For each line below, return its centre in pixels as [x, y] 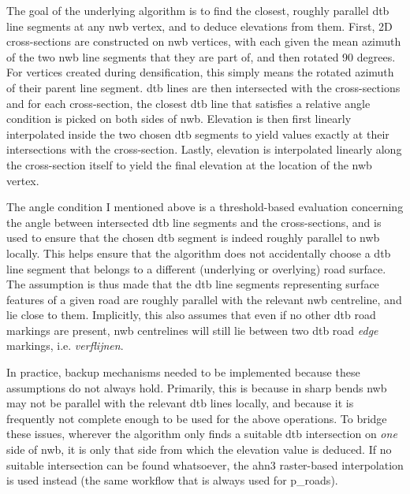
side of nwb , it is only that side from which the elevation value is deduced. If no [199, 449]
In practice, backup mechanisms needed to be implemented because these [183, 372]
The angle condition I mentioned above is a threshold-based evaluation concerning [205, 207]
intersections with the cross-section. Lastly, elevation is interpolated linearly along [204, 149]
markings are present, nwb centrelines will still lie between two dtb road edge [192, 330]
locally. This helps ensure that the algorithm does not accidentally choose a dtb [199, 253]
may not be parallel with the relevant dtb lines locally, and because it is [180, 403]
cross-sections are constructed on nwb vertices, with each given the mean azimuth [204, 41]
